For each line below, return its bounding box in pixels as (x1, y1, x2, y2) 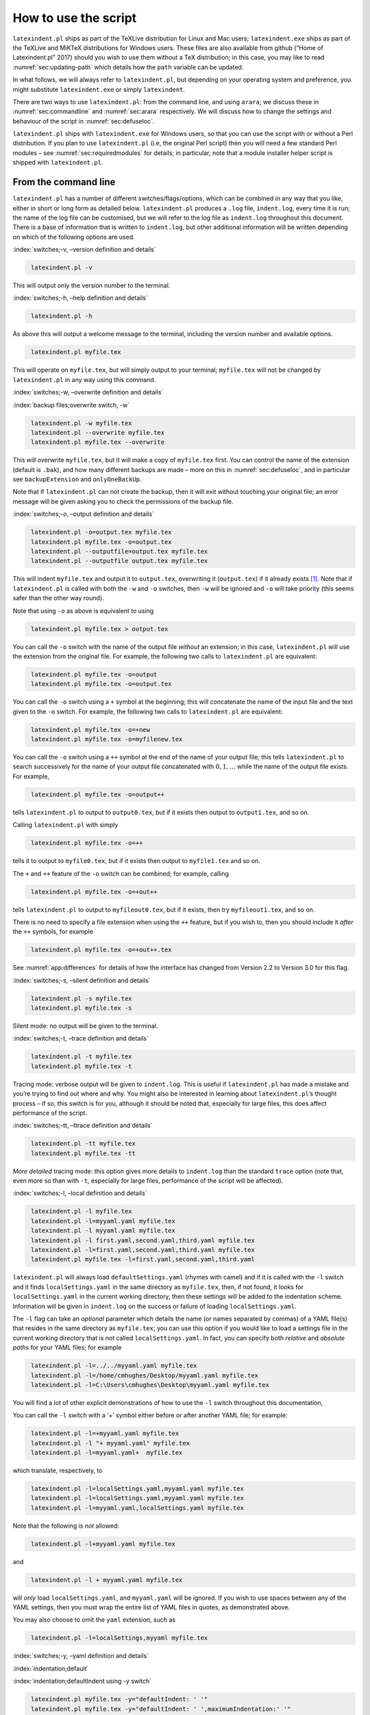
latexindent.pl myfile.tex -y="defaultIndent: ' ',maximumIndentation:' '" (31, 1705, 291, 1713)
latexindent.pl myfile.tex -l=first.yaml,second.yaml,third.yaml (31, 1255, 255, 1264)
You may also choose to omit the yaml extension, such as (12, 1616, 176, 1624)
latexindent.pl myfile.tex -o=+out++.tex (31, 946, 172, 954)
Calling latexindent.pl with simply (12, 820, 119, 829)
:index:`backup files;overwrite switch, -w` (12, 401, 130, 409)
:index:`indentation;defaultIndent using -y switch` (12, 1677, 152, 1686)
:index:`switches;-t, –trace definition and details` (12, 1034, 149, 1043)
